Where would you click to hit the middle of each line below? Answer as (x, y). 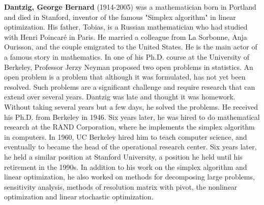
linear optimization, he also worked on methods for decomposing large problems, (129, 177)
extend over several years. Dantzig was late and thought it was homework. (120, 97)
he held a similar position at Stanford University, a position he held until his (123, 156)
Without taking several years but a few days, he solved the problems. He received (131, 106)
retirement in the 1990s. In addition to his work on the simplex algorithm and (126, 166)
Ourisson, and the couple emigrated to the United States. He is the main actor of (131, 47)
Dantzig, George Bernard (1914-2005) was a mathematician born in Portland (130, 7)
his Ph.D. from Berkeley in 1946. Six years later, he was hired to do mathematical (132, 117)
